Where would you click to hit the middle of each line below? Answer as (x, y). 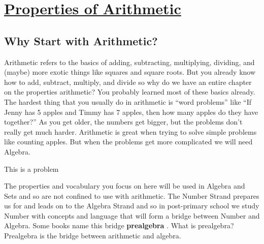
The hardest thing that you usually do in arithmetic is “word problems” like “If (128, 101)
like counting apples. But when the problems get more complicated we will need (128, 142)
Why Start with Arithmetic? (81, 40)
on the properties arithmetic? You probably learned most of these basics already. (130, 92)
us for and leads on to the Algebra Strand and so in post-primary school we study (132, 206)
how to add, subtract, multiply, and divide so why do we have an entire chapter (128, 82)
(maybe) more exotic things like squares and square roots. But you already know (130, 72)
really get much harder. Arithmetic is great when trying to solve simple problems (130, 131)
